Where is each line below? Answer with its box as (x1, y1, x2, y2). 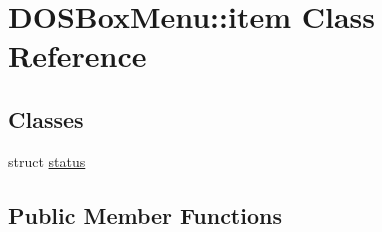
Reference (8, 35, 147, 76)
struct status (8, 150, 86, 171)
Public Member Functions (8, 199, 282, 230)
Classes (8, 103, 84, 134)
